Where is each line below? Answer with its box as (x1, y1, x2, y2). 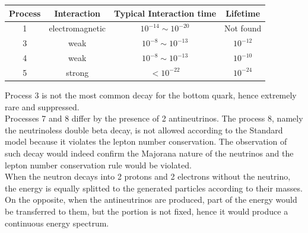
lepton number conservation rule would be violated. (5, 158, 192, 171)
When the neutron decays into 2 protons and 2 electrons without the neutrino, (5, 170, 291, 183)
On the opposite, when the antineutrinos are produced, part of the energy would (5, 193, 297, 206)
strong (66, 66, 89, 78)
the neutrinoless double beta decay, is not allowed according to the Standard (5, 123, 283, 136)
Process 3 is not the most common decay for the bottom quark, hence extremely (5, 88, 297, 101)
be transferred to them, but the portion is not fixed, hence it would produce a (5, 205, 288, 217)
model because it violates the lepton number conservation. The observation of (5, 135, 287, 148)
